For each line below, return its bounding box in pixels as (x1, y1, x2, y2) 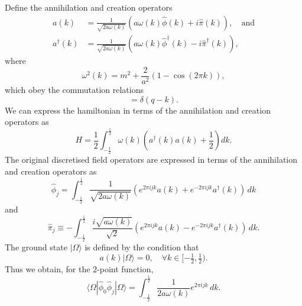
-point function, (97, 263, 154, 275)
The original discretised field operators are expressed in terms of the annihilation (5, 153, 298, 166)
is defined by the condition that (85, 241, 199, 253)
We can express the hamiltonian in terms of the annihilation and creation (5, 104, 271, 116)
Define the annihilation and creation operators (5, 1, 173, 13)
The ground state (5, 241, 67, 253)
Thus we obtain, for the (5, 263, 90, 275)
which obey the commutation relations (5, 83, 144, 96)
